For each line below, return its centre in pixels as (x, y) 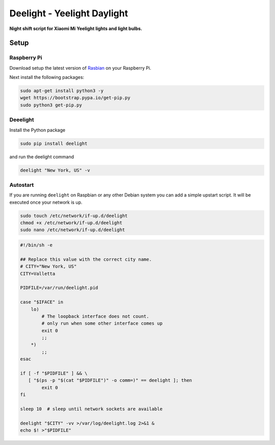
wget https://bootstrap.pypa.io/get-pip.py (75, 98)
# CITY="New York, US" (48, 267)
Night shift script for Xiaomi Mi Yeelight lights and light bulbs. (76, 29)
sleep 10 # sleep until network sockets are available (91, 409)
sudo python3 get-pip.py (51, 105)
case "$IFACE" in (42, 302)
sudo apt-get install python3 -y (62, 91)
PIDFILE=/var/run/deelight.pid (59, 288)
